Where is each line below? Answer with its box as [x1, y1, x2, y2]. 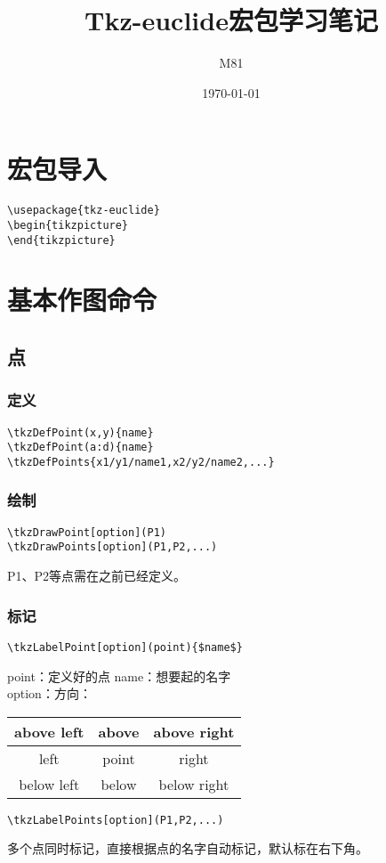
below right [158, 773, 229, 794]
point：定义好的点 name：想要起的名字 [7, 666, 231, 685]
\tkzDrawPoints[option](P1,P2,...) [7, 541, 218, 554]
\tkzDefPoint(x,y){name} [7, 426, 154, 439]
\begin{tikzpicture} [7, 218, 129, 232]
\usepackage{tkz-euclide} [7, 204, 160, 217]
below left [19, 773, 80, 794]
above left [14, 721, 84, 742]
